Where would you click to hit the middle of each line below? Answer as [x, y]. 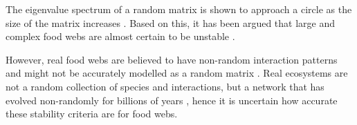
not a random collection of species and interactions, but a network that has [165, 86]
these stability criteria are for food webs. [92, 114]
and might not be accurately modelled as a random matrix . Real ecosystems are [177, 73]
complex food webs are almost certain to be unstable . [120, 36]
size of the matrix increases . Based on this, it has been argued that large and [171, 22]
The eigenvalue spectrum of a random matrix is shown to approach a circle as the [179, 9]
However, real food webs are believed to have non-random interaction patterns [172, 59]
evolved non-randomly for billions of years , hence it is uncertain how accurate [172, 100]
